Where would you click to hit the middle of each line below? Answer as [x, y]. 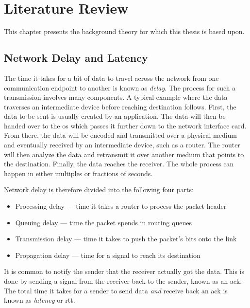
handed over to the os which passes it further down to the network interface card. [125, 125]
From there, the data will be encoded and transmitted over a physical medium [121, 135]
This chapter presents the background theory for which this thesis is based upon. [124, 31]
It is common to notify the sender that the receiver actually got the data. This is [124, 271]
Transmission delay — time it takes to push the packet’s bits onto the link [126, 239]
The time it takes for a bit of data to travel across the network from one [111, 78]
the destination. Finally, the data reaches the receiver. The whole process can [119, 164]
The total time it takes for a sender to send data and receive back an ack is [116, 290]
